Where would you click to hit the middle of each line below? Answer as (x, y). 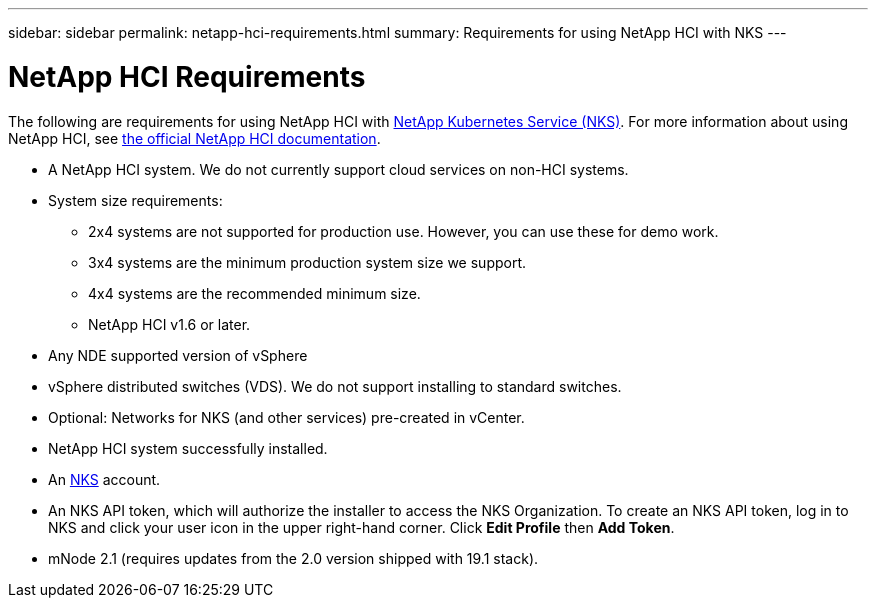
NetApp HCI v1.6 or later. (169, 324)
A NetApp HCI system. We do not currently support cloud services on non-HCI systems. (338, 169)
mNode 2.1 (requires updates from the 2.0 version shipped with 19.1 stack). (293, 558)
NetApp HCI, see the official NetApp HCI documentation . (194, 138)
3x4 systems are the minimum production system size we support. (307, 262)
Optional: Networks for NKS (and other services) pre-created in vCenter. (286, 417)
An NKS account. (104, 479)
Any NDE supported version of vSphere (178, 355)
